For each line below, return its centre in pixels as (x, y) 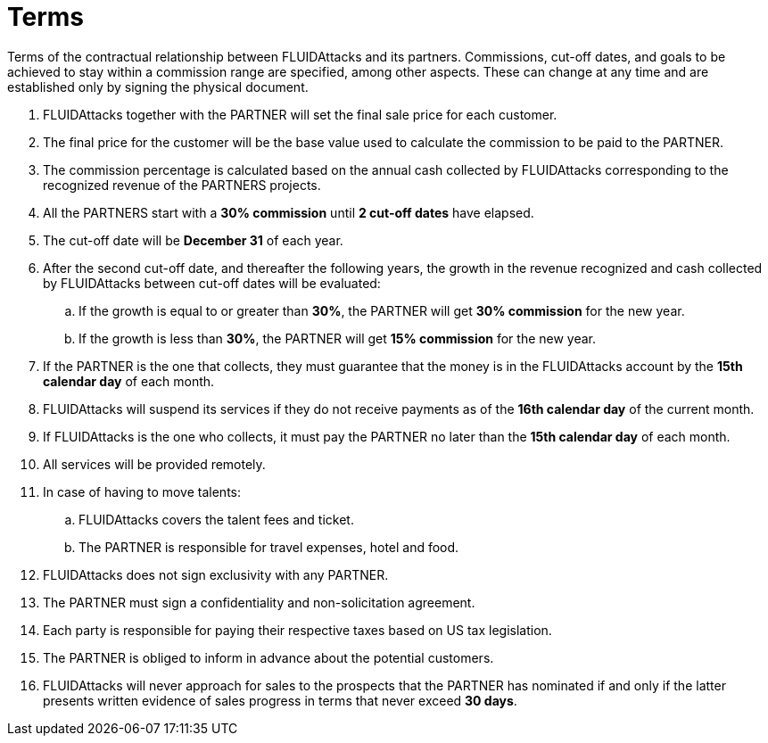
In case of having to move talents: (142, 491)
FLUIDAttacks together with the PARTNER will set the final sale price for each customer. (300, 114)
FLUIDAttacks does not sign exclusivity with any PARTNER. (216, 574)
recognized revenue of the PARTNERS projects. (182, 185)
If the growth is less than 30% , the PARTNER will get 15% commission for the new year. (338, 338)
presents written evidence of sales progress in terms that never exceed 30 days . (280, 700)
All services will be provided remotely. (154, 464)
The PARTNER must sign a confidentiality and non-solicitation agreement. (259, 602)
